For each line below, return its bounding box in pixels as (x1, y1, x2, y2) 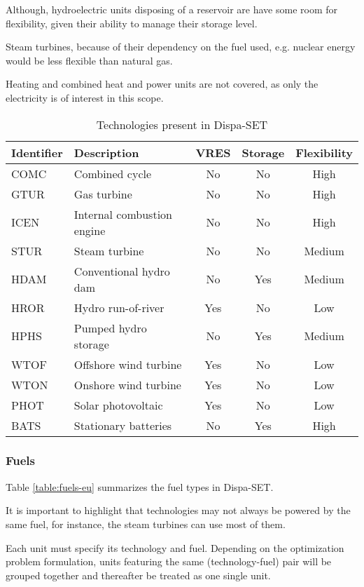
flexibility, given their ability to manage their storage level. (6, 15, 258, 30)
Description (73, 144, 139, 161)
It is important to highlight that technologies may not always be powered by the (6, 503, 351, 518)
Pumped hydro (73, 319, 147, 336)
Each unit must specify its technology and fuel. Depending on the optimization (6, 540, 344, 555)
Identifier (11, 144, 63, 161)
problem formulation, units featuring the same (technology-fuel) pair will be (6, 554, 332, 569)
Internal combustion (73, 205, 172, 222)
